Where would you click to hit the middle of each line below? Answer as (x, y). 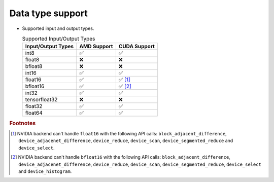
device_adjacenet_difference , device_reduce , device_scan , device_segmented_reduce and (126, 141)
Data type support (49, 13)
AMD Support (96, 47)
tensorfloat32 (41, 100)
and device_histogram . (45, 171)
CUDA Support (136, 47)
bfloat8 (34, 66)
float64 (34, 113)
